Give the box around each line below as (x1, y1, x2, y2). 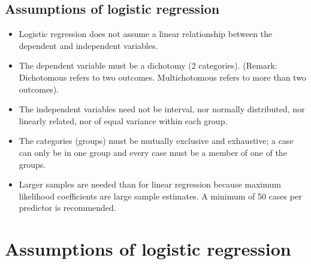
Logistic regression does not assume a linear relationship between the (19, 27, 273, 40)
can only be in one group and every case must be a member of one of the (19, 146, 287, 158)
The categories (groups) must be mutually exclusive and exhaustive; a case (19, 134, 294, 147)
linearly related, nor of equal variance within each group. (19, 114, 228, 127)
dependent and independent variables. (19, 39, 158, 51)
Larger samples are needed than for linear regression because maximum (19, 178, 281, 191)
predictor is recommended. (19, 201, 116, 214)
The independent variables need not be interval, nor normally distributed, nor (19, 103, 305, 115)
